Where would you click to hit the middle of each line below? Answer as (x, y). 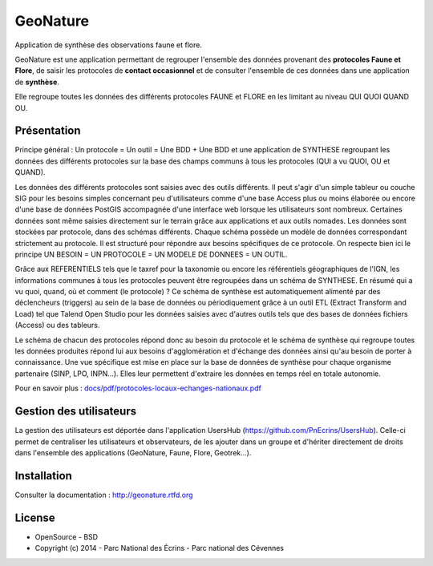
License (35, 517)
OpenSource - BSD (67, 536)
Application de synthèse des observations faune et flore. (108, 45)
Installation (43, 476)
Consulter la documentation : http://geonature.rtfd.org (104, 495)
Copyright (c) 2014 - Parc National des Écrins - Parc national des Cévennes (160, 548)
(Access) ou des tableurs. (57, 325)
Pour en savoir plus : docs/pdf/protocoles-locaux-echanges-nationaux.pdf (138, 388)
